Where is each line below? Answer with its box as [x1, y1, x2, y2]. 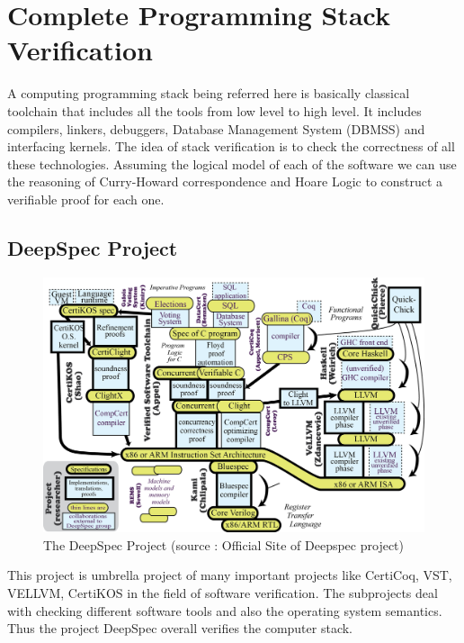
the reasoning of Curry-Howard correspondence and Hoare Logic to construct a [7, 172, 443, 191]
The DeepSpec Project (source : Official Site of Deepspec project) [43, 535, 404, 554]
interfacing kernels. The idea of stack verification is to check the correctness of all [7, 137, 455, 156]
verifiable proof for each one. [7, 189, 165, 208]
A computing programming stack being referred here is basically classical [7, 84, 410, 103]
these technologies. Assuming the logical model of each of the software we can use [7, 154, 457, 173]
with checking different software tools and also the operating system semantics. [7, 601, 442, 620]
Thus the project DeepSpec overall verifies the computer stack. [7, 619, 352, 638]
